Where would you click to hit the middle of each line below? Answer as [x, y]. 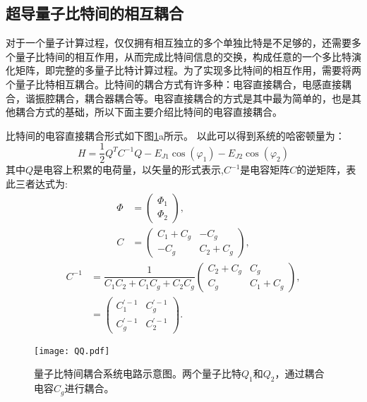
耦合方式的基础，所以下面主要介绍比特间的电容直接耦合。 [149, 112]
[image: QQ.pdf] [72, 351]
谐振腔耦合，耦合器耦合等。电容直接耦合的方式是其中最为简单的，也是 [188, 98]
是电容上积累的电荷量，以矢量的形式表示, [128, 170]
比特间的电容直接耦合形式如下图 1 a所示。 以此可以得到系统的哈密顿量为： [175, 135]
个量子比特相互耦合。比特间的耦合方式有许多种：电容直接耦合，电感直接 [174, 84]
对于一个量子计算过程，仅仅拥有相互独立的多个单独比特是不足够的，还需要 [179, 43]
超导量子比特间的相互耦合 [95, 13]
